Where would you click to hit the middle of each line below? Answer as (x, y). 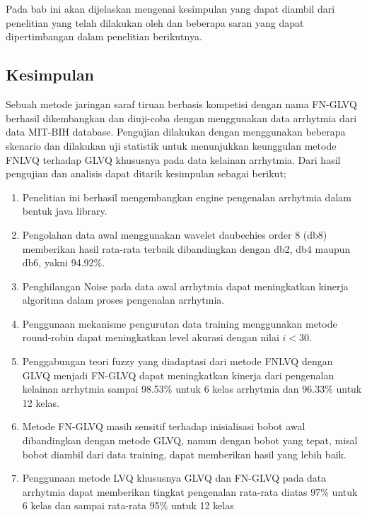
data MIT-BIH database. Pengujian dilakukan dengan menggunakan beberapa (176, 132)
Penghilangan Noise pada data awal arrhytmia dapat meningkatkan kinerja (185, 286)
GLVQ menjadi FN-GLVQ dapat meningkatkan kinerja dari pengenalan (178, 375)
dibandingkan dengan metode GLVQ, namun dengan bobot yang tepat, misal (190, 440)
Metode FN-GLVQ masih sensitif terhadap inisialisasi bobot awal (164, 426)
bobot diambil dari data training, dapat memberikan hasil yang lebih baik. (184, 454)
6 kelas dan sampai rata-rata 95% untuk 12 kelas (128, 505)
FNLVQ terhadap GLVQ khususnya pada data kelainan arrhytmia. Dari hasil (173, 159)
